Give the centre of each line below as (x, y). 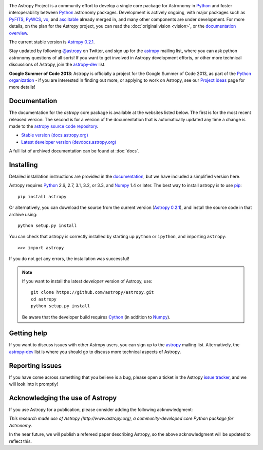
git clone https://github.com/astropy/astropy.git (93, 292)
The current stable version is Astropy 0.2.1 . (52, 42)
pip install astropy (42, 197)
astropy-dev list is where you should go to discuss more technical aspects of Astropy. (95, 352)
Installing (24, 165)
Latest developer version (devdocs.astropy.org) (69, 142)
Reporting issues (35, 366)
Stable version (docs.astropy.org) (55, 135)
